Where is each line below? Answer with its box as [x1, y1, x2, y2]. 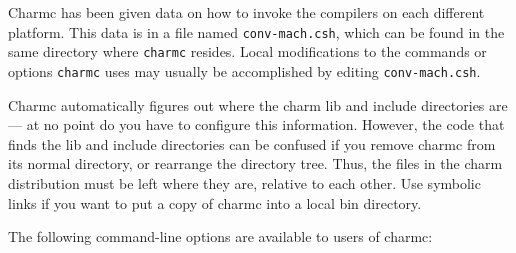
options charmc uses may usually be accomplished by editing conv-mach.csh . [8, 60, 481, 81]
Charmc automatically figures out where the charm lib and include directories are [8, 94, 508, 115]
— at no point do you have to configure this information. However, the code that [8, 114, 505, 135]
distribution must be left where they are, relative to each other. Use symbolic [8, 172, 481, 193]
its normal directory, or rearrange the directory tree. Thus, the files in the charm [8, 153, 503, 174]
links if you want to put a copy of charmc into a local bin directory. [8, 192, 422, 213]
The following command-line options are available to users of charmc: [8, 226, 433, 247]
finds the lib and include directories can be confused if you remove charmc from [8, 133, 496, 154]
